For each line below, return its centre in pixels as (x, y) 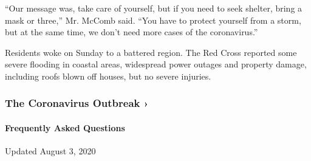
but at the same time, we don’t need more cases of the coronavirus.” (132, 32)
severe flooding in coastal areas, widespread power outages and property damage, (156, 64)
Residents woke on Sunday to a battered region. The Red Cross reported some (151, 52)
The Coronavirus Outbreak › (77, 103)
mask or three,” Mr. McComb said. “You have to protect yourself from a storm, (153, 20)
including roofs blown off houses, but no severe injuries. (108, 76)
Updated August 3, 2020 (50, 151)
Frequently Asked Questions (65, 128)
